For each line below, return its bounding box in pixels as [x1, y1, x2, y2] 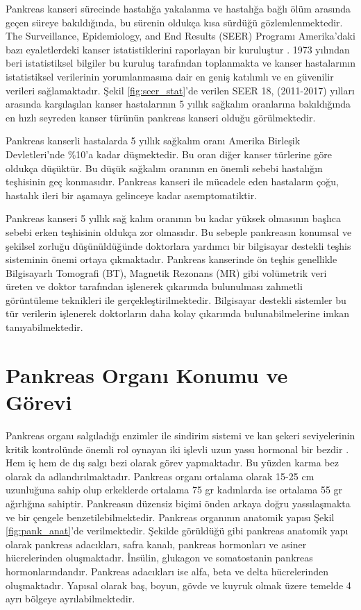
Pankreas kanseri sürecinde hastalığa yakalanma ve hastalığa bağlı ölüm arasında [6, 1, 351, 15]
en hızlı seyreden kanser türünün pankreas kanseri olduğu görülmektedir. [6, 110, 316, 124]
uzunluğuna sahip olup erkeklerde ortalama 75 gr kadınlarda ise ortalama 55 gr [6, 482, 343, 497]
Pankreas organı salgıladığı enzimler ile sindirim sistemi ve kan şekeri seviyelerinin [6, 427, 355, 442]
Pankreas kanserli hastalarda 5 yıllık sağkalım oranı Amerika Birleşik [6, 133, 301, 148]
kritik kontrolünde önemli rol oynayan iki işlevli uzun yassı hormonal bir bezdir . [6, 441, 349, 456]
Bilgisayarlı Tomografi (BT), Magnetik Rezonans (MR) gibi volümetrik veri [6, 265, 327, 280]
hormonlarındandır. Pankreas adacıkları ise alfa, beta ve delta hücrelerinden [6, 564, 329, 578]
